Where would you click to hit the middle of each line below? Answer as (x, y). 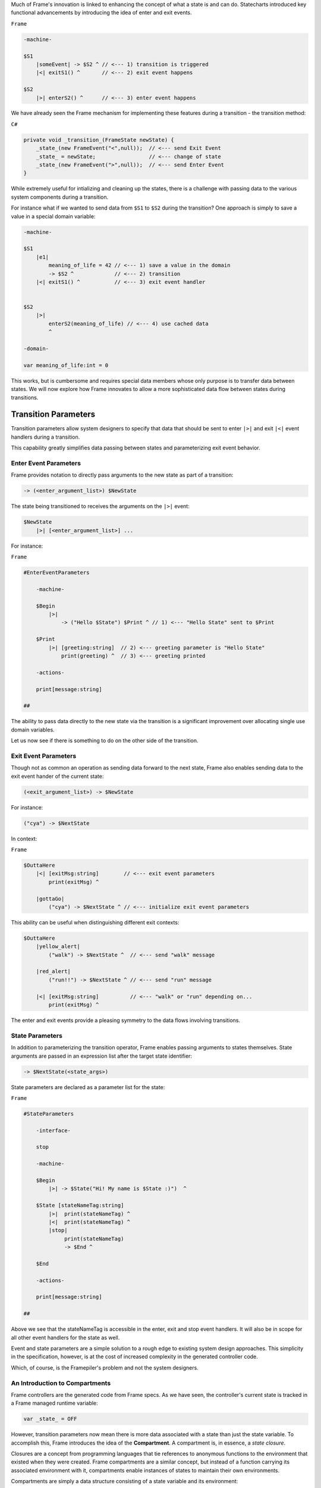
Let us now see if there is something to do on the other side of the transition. (105, 740)
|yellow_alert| (58, 947)
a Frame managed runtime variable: (54, 1403)
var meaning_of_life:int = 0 (66, 365)
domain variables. (33, 730)
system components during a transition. (60, 197)
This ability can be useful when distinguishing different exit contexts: (95, 922)
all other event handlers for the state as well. (65, 1337)
